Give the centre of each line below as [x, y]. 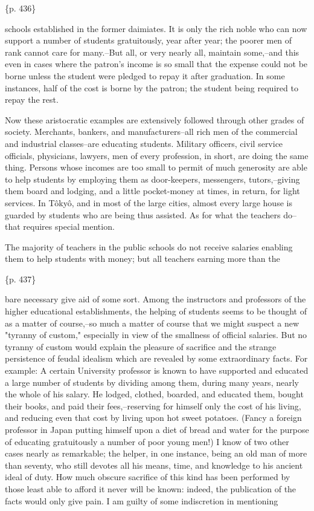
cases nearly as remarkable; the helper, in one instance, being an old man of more [156, 453]
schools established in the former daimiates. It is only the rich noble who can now [156, 28]
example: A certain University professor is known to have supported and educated [157, 370]
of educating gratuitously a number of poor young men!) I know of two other [147, 441]
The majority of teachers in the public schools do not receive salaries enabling [149, 246]
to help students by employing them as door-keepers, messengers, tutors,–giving [152, 179]
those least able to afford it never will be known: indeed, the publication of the [151, 488]
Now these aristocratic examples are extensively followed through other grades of [155, 119]
